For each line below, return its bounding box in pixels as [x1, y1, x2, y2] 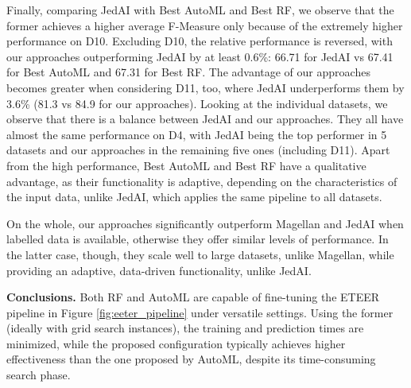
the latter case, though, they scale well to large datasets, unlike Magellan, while [6, 246, 394, 262]
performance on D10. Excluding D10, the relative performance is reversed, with [6, 33, 393, 49]
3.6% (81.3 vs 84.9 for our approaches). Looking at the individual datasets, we [6, 95, 388, 111]
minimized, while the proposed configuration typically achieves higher [6, 335, 346, 351]
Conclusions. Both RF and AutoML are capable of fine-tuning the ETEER [6, 289, 380, 305]
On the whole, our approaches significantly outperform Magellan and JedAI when [6, 215, 404, 231]
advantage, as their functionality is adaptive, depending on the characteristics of [6, 173, 397, 189]
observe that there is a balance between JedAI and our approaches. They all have [6, 111, 404, 127]
